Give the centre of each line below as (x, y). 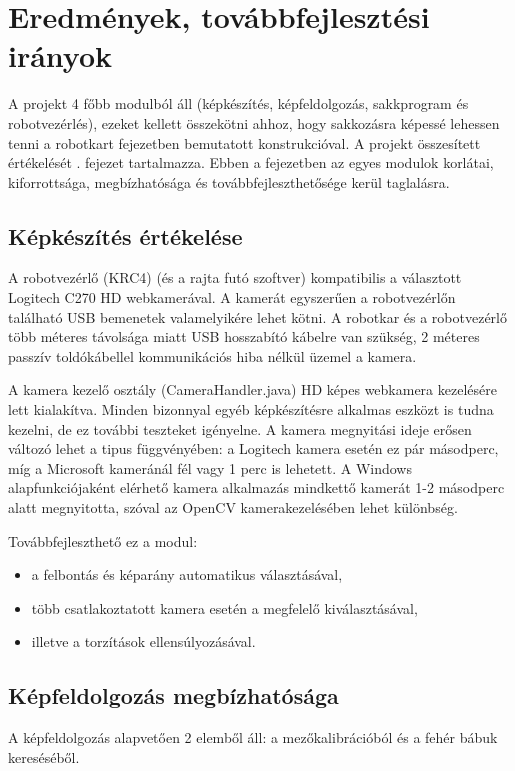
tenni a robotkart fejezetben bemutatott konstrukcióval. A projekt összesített (244, 142)
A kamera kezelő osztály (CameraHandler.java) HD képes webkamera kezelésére (252, 389)
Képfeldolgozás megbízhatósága (173, 695)
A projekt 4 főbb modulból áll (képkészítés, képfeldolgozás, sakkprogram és (238, 103)
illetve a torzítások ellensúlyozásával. (143, 641)
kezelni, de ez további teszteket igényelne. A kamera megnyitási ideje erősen (240, 428)
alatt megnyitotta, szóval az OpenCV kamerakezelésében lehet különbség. (233, 507)
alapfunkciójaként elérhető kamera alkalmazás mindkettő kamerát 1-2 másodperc (256, 487)
